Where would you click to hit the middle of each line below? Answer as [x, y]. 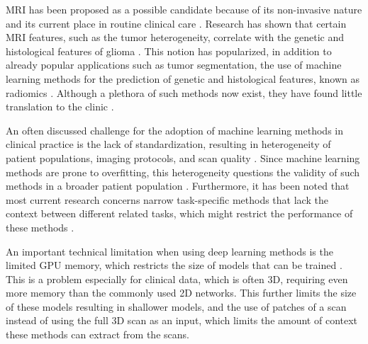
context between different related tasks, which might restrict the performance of [179, 213]
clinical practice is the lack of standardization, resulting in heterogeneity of [168, 144]
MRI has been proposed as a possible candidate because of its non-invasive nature [184, 9]
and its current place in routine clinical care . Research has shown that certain [176, 23]
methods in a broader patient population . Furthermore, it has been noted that [178, 186]
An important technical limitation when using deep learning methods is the [169, 251]
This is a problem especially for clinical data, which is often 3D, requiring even [177, 279]
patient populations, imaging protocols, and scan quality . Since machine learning [183, 157]
